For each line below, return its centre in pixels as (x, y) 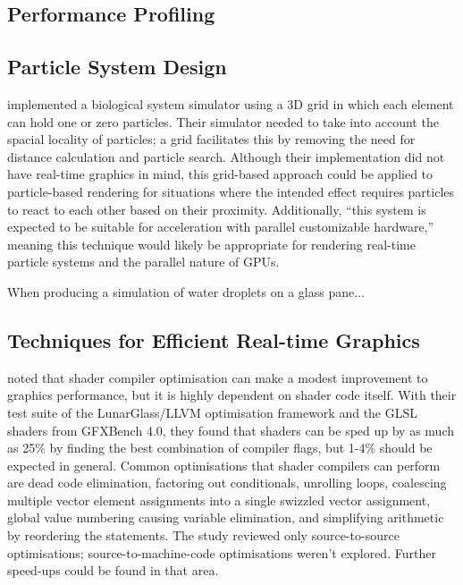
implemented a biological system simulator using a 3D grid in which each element (231, 103)
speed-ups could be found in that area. (113, 570)
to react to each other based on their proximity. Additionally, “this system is (217, 209)
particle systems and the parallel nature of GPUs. (143, 262)
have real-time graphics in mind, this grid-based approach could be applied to (220, 174)
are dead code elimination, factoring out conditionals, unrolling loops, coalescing (227, 483)
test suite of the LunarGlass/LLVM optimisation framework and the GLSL (213, 412)
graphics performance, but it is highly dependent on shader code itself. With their (232, 395)
